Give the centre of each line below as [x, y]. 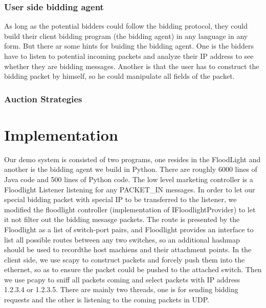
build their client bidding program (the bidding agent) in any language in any [126, 36]
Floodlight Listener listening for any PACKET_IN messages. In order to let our [130, 189]
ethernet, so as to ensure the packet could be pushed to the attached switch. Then [133, 269]
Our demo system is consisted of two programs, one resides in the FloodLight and [132, 159]
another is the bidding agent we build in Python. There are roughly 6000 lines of [131, 169]
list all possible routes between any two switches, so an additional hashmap [122, 239]
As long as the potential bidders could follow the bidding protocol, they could [126, 26]
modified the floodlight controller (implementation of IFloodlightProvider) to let [130, 209]
